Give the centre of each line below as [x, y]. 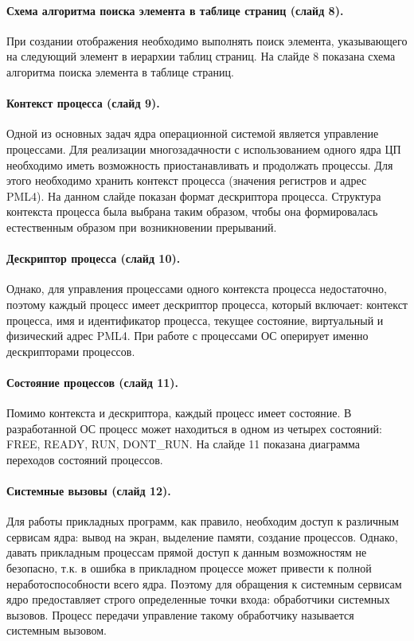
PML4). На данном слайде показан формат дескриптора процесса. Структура [194, 195]
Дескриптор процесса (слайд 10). [94, 258]
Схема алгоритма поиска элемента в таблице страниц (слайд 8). [175, 10]
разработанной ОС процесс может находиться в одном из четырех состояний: [194, 428]
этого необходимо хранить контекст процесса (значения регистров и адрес [187, 180]
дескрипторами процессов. [71, 351]
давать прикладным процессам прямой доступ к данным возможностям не [187, 552]
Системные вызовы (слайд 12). [89, 491]
